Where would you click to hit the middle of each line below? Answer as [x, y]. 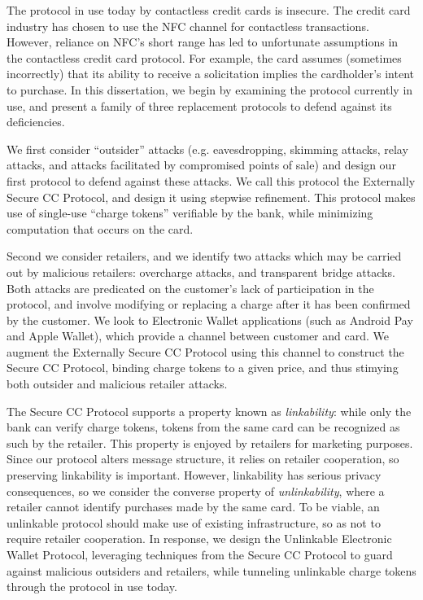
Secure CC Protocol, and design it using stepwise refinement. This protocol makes [211, 197]
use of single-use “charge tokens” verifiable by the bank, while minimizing [190, 213]
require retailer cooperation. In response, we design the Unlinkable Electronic [199, 539]
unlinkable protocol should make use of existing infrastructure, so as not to [194, 522]
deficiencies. [36, 122]
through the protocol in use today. [92, 587]
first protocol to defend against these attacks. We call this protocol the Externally [211, 180]
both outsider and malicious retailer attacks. [117, 384]
